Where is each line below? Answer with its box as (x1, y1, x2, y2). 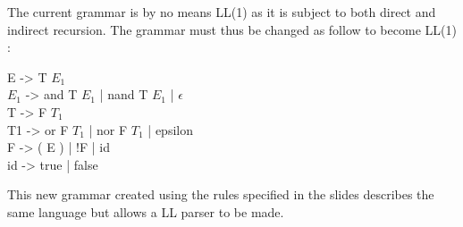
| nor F (88, 120, 128, 139)
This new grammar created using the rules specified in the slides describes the (7, 185, 434, 204)
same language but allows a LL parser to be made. (7, 202, 284, 221)
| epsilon (147, 120, 193, 139)
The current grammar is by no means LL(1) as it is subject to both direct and (7, 3, 436, 21)
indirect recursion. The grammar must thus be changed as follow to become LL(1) (7, 20, 457, 38)
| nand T (99, 85, 148, 104)
